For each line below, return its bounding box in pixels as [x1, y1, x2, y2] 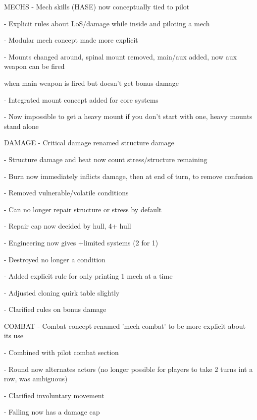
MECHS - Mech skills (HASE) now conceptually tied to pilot [4, 1, 190, 11]
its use [4, 330, 24, 341]
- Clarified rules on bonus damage [4, 304, 106, 314]
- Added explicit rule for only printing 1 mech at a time [4, 271, 173, 281]
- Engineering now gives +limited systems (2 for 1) [4, 237, 158, 247]
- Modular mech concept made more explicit [4, 35, 138, 45]
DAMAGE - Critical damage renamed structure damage [4, 137, 174, 148]
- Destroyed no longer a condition [4, 254, 105, 264]
